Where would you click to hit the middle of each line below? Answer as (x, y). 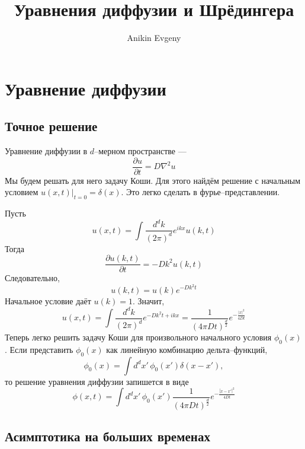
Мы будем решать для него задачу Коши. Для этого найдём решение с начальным (153, 180)
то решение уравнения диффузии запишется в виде (97, 381)
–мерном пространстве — (140, 151)
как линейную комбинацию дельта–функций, (187, 349)
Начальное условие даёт (48, 300)
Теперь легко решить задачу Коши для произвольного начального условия (138, 337)
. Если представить (39, 349)
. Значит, (149, 300)
